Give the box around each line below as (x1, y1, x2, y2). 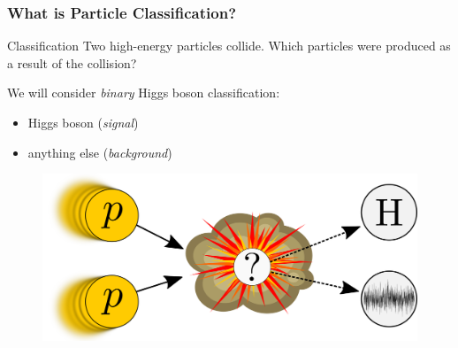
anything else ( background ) (27, 143, 172, 161)
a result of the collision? (7, 53, 137, 72)
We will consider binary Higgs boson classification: (7, 83, 280, 102)
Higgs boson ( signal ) (27, 113, 139, 131)
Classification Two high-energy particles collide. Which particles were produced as (7, 36, 451, 55)
